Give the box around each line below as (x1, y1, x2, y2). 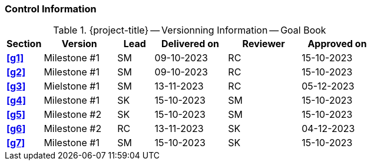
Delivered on (161, 38, 219, 50)
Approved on (307, 38, 367, 50)
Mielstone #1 (44, 80, 100, 93)
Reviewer (242, 38, 285, 50)
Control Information (5, 3, 97, 15)
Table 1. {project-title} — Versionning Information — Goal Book (53, 24, 326, 37)
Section (6, 38, 42, 50)
